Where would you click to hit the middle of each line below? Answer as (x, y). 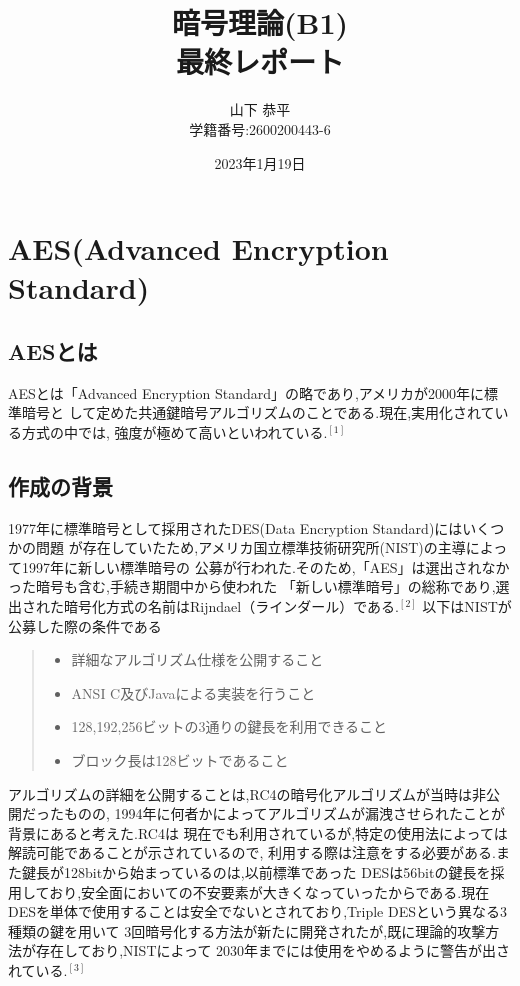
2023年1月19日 (260, 162)
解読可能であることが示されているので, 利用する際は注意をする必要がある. (252, 852)
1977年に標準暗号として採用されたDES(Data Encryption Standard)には (235, 527)
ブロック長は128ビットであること (180, 760)
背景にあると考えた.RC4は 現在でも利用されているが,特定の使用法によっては (258, 832)
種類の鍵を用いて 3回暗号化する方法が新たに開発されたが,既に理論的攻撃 (247, 930)
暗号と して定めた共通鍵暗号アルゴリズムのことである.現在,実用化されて (258, 412)
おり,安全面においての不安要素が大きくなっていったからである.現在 (269, 891)
